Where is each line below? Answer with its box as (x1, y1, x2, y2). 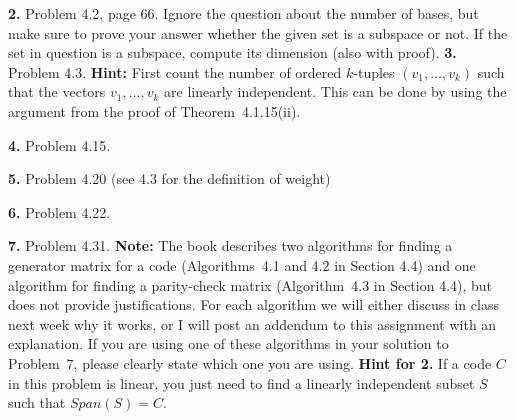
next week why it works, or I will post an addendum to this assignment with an (8, 313, 497, 334)
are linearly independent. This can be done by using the (164, 81, 507, 102)
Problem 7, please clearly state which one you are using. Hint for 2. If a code (8, 352, 492, 373)
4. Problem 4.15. (8, 134, 111, 155)
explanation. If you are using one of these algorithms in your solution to (8, 333, 449, 354)
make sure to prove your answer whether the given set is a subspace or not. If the (8, 22, 508, 43)
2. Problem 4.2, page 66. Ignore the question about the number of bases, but (8, 3, 479, 23)
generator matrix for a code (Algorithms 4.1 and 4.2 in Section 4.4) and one (8, 254, 476, 275)
